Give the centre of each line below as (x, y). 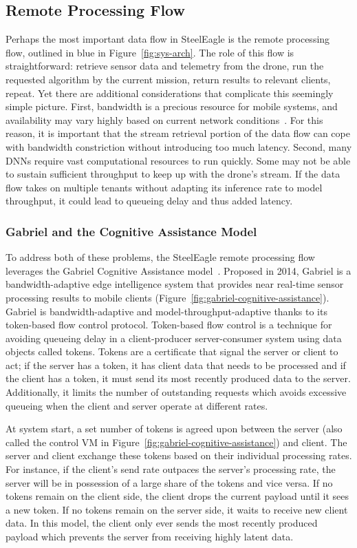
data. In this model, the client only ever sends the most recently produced (162, 523)
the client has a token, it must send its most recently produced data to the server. (178, 378)
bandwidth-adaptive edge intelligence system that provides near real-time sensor (175, 284)
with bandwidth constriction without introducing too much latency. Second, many (179, 146)
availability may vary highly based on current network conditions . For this (164, 119)
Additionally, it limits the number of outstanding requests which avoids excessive (176, 392)
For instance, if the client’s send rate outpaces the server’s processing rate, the (171, 469)
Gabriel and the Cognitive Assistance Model (131, 231)
